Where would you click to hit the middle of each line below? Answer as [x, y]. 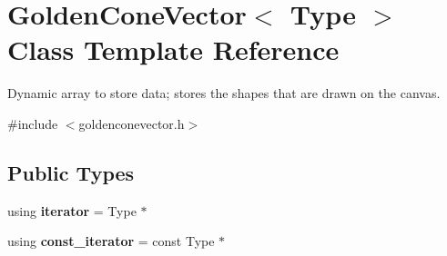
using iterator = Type [72, 210]
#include [33, 123]
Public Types [71, 172]
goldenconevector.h [132, 123]
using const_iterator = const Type [111, 241]
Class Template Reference [173, 49]
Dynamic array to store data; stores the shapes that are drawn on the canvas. [224, 93]
